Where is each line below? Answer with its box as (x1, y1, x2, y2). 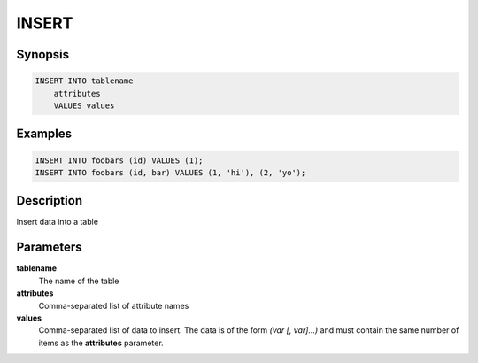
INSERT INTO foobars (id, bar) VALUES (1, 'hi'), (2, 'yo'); (35, 167, 306, 177)
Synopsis (16, 47, 70, 62)
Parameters (16, 240, 82, 255)
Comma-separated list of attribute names (38, 300, 189, 311)
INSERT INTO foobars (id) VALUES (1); (35, 155, 204, 166)
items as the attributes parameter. (38, 337, 164, 348)
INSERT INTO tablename (35, 76, 134, 86)
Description (16, 193, 83, 208)
